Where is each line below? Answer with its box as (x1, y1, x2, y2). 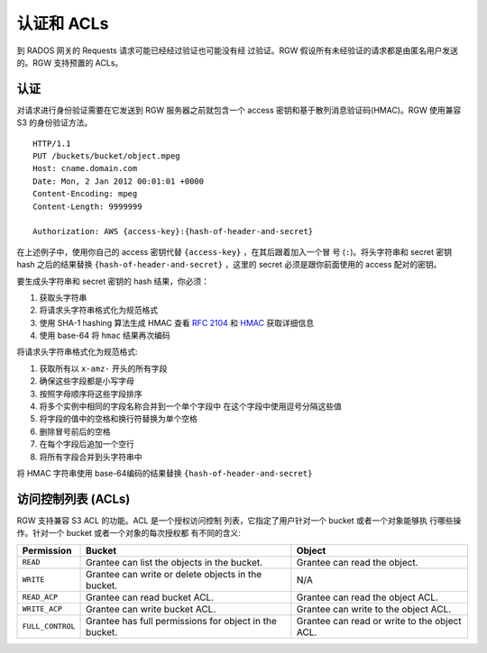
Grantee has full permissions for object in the (86, 614, 277, 627)
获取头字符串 (39, 292, 87, 303)
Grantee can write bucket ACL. (86, 603, 216, 615)
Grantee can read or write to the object (296, 614, 462, 627)
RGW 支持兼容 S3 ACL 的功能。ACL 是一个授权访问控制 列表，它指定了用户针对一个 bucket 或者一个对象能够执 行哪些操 (16, 514, 462, 526)
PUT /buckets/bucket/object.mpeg (32, 151, 180, 161)
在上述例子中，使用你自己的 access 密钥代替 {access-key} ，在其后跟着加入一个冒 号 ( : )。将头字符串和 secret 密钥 (16, 246, 453, 257)
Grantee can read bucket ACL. (86, 591, 215, 603)
